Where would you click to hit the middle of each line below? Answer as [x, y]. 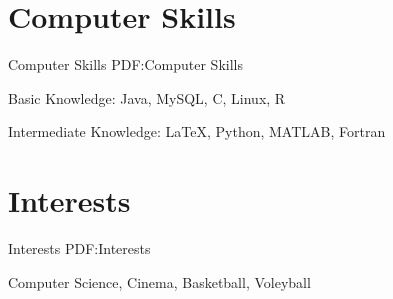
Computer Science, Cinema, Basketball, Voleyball [159, 281]
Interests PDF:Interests [79, 248]
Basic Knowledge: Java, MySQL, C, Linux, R [147, 97]
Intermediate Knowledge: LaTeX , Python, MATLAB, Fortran [197, 131]
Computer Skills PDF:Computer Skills [125, 64]
